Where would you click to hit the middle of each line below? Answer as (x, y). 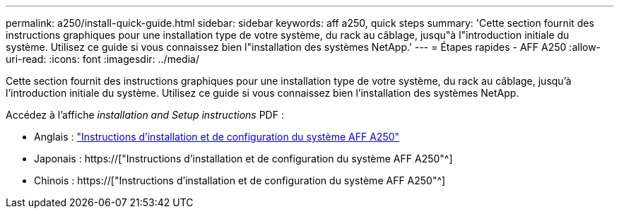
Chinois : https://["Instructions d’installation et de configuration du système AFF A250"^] (240, 180)
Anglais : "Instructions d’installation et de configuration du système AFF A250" (217, 137)
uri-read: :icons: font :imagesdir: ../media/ (102, 59)
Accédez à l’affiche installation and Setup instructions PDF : (145, 115)
